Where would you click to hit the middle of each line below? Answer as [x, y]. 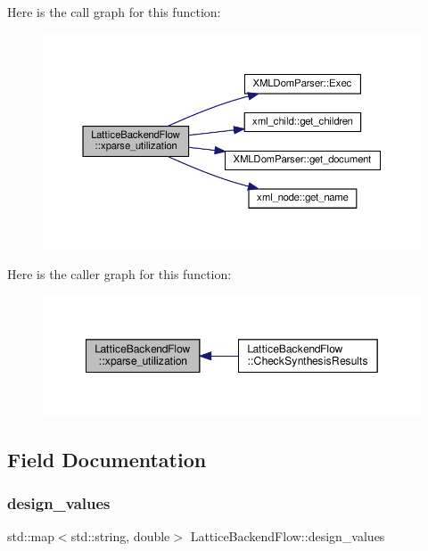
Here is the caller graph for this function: [119, 274]
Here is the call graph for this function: [114, 12]
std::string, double [120, 536]
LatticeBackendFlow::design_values [288, 536]
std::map [31, 536]
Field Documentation [107, 459]
